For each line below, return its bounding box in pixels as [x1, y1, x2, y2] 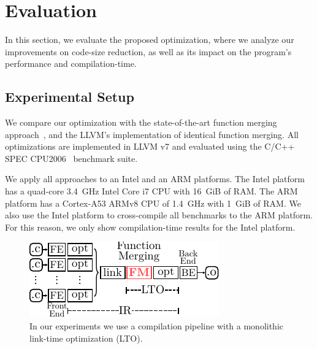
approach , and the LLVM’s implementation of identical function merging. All [5, 128, 299, 140]
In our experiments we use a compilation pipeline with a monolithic [29, 320, 284, 332]
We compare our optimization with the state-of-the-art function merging [5, 116, 277, 129]
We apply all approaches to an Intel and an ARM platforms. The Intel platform [5, 172, 305, 185]
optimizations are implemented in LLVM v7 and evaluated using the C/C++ [5, 140, 295, 153]
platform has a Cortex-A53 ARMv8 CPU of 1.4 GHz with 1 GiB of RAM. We [5, 196, 301, 209]
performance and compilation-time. [5, 57, 137, 70]
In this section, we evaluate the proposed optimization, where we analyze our [5, 33, 294, 46]
